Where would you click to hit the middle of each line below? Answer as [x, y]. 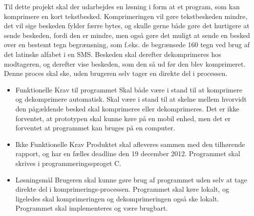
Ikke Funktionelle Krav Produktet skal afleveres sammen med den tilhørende [130, 144]
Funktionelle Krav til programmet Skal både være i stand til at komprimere [129, 89]
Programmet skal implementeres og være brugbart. [92, 208]
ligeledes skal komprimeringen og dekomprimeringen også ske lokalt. [117, 198]
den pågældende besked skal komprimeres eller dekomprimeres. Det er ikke [127, 108]
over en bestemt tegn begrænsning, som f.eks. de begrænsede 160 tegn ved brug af [127, 45]
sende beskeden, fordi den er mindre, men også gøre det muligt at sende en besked [127, 35]
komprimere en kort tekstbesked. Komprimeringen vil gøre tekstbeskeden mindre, [126, 16]
